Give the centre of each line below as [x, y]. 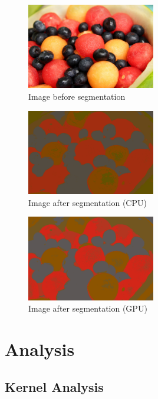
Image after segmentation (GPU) [88, 308]
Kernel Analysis [54, 386]
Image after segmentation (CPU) [88, 202]
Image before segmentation [77, 96]
